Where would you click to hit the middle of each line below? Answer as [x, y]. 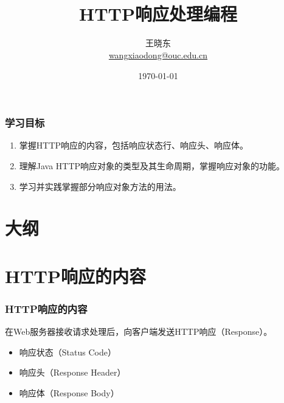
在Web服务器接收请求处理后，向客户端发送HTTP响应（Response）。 [139, 331]
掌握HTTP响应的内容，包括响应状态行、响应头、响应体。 [134, 145]
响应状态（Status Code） [68, 352]
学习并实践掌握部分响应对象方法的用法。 [100, 186]
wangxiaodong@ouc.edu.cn [158, 54]
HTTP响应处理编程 [158, 14]
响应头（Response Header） [72, 372]
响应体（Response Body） [69, 392]
